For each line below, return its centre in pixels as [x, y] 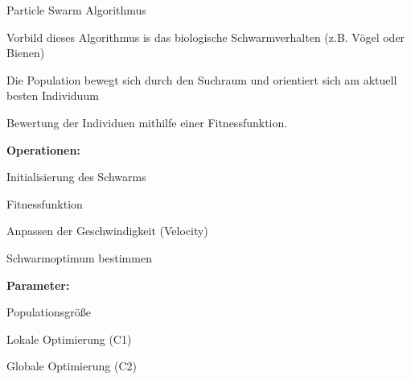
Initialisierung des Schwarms [76, 177]
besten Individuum [53, 95]
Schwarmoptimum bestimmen [79, 257]
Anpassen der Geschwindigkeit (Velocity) [107, 231]
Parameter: [38, 285]
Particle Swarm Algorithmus [76, 10]
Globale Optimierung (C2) [72, 366]
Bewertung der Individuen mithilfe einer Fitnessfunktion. [147, 122]
